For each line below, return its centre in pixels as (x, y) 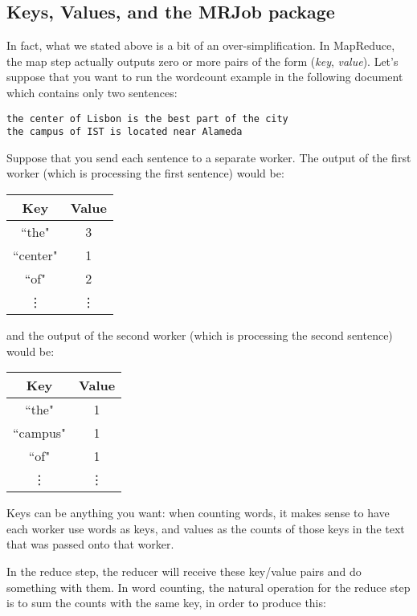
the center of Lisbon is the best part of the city (147, 118)
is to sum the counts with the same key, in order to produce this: (166, 603)
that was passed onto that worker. (90, 544)
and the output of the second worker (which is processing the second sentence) (200, 335)
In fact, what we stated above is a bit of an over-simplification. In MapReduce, (201, 45)
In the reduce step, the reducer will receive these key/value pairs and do (184, 571)
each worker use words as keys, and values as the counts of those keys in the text (206, 528)
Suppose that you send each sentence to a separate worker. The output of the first (209, 157)
